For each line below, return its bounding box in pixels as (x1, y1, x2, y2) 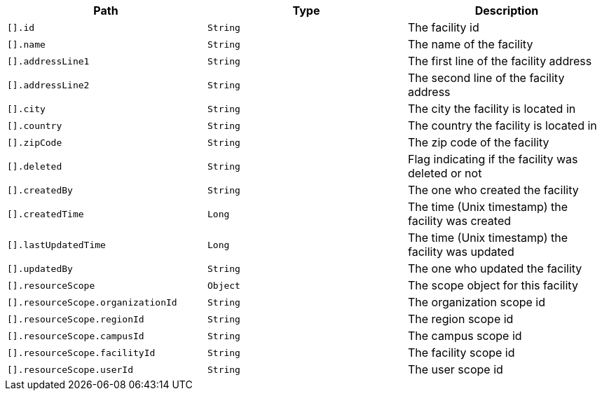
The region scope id (407, 312, 514, 326)
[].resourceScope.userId (7, 364, 134, 375)
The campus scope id (407, 329, 522, 343)
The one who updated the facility (407, 261, 582, 275)
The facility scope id (407, 346, 515, 360)
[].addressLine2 (7, 79, 90, 90)
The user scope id (407, 362, 503, 376)
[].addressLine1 (7, 55, 90, 67)
